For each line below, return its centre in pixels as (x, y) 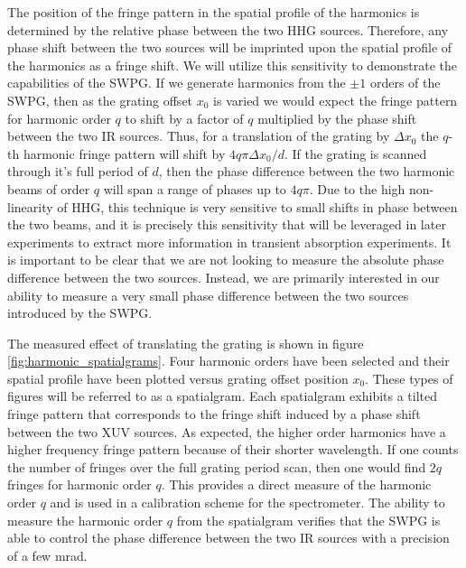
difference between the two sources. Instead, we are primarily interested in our (224, 277)
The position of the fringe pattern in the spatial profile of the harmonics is (214, 12)
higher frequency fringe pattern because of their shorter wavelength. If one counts (233, 449)
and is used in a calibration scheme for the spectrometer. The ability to (247, 503)
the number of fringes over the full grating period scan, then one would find (217, 466)
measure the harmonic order (85, 520)
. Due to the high (357, 188)
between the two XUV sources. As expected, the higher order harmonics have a (227, 431)
